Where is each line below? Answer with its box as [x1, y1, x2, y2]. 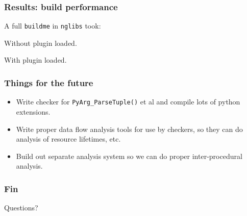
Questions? [4, 202, 38, 213]
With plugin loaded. [4, 55, 67, 65]
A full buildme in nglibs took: [4, 20, 101, 31]
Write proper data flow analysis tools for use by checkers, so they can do [16, 123, 243, 134]
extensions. [16, 106, 51, 117]
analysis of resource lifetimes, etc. [16, 133, 121, 144]
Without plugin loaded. [4, 37, 77, 48]
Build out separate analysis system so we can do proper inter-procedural [16, 150, 242, 161]
